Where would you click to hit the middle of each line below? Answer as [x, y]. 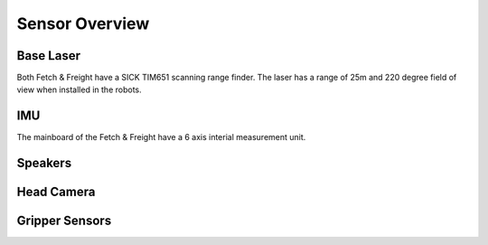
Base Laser [49, 56]
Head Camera [56, 192]
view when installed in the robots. [79, 90]
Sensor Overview [83, 24]
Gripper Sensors [64, 221]
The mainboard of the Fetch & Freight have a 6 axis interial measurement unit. [161, 137]
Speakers [44, 163]
